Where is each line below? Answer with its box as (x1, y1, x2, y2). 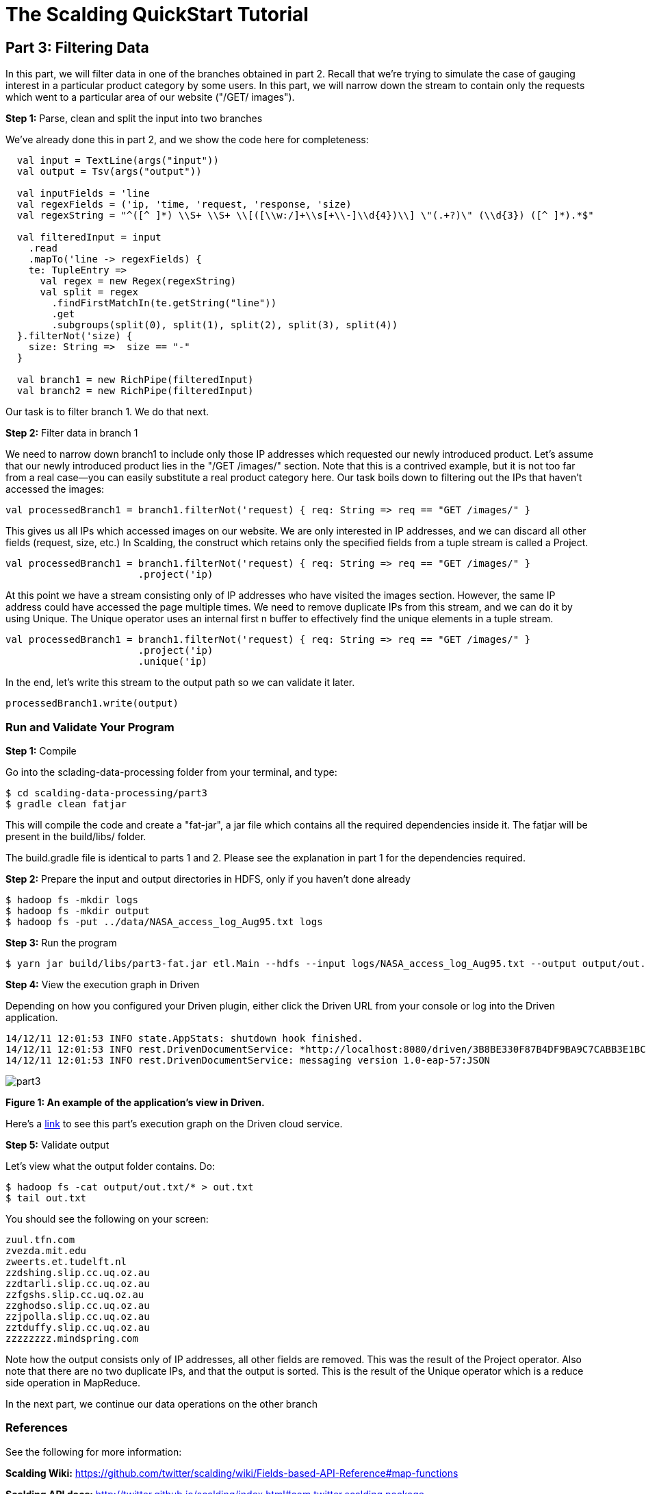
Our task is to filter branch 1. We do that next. (5, 406, 209, 418)
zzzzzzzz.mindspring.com (5, 1332, 138, 1344)
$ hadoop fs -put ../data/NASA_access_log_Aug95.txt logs (5, 916, 323, 927)
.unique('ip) (138, 656, 208, 668)
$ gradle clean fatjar (5, 798, 127, 809)
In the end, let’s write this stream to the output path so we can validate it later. (5, 676, 355, 689)
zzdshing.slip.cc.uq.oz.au (5, 1266, 150, 1278)
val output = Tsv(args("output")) (16, 166, 202, 177)
